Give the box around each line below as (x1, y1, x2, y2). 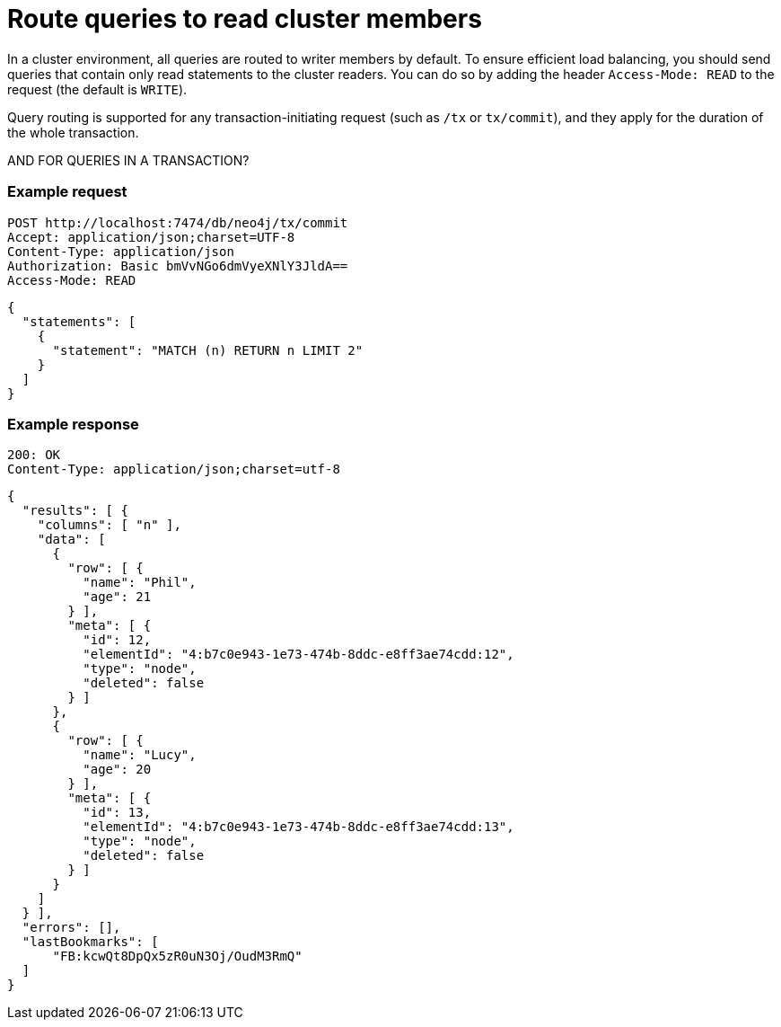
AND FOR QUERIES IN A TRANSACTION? (7, 152, 250, 168)
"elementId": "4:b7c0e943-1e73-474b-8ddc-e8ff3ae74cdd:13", (83, 819, 514, 835)
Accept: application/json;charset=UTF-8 (7, 229, 295, 244)
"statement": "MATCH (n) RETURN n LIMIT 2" (52, 342, 364, 358)
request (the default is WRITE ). (7, 81, 188, 97)
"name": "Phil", (83, 575, 197, 590)
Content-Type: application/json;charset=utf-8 (7, 462, 340, 477)
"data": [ (37, 532, 106, 547)
